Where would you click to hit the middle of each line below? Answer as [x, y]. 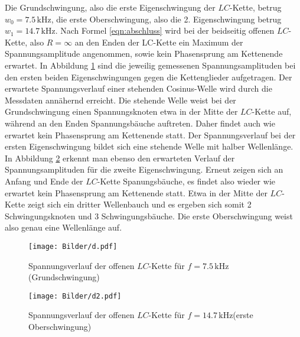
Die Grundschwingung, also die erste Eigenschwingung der [110, 7]
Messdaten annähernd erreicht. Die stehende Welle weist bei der [120, 100]
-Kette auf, [272, 111]
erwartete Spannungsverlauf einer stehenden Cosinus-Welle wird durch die [138, 88]
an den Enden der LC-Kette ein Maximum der [159, 42]
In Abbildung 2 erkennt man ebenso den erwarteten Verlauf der [120, 158]
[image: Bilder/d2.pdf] [75, 296]
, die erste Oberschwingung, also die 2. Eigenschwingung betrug [166, 19]
